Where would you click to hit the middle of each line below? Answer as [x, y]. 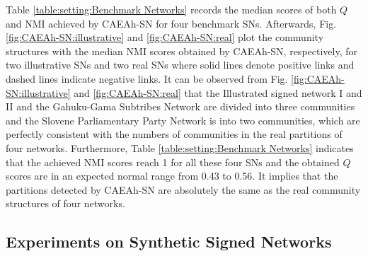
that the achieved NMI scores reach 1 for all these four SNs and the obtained [173, 162]
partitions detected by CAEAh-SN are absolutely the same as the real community [183, 189]
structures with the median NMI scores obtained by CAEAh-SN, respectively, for [182, 51]
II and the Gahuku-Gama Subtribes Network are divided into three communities [180, 106]
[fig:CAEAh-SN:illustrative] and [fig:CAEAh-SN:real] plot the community [165, 37]
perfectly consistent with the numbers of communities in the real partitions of [174, 134]
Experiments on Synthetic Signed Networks [169, 242]
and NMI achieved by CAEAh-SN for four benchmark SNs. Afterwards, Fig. [171, 23]
